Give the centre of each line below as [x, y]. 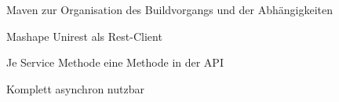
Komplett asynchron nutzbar [75, 88]
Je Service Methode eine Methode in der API [115, 62]
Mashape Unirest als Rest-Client [84, 36]
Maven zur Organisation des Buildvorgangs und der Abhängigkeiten [169, 9]
